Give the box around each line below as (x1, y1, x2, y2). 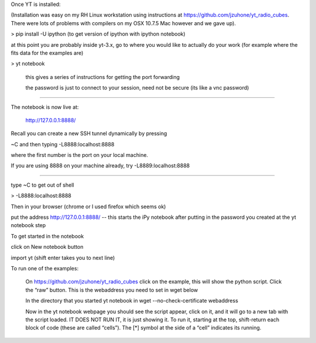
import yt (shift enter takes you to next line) (11, 254, 115, 261)
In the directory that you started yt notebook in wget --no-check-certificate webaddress (25, 297, 238, 304)
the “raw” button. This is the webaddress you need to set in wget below (25, 286, 198, 293)
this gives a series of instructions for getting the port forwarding (25, 73, 180, 80)
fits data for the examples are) (11, 49, 84, 56)
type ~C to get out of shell (11, 181, 74, 188)
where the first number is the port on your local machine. (11, 152, 149, 159)
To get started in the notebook (11, 232, 84, 239)
